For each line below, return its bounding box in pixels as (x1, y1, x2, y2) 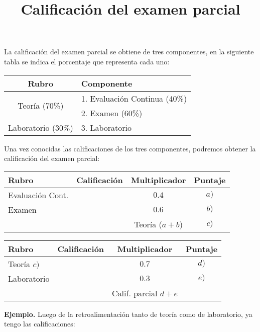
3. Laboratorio (81, 121, 132, 133)
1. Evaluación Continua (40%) (81, 92, 187, 104)
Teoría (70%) (18, 100, 64, 112)
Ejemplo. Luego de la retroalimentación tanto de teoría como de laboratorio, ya (4, 308, 252, 319)
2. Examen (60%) (81, 107, 143, 119)
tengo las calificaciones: (4, 318, 75, 329)
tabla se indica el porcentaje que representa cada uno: (4, 56, 170, 66)
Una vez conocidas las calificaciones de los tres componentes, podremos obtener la (4, 143, 256, 153)
